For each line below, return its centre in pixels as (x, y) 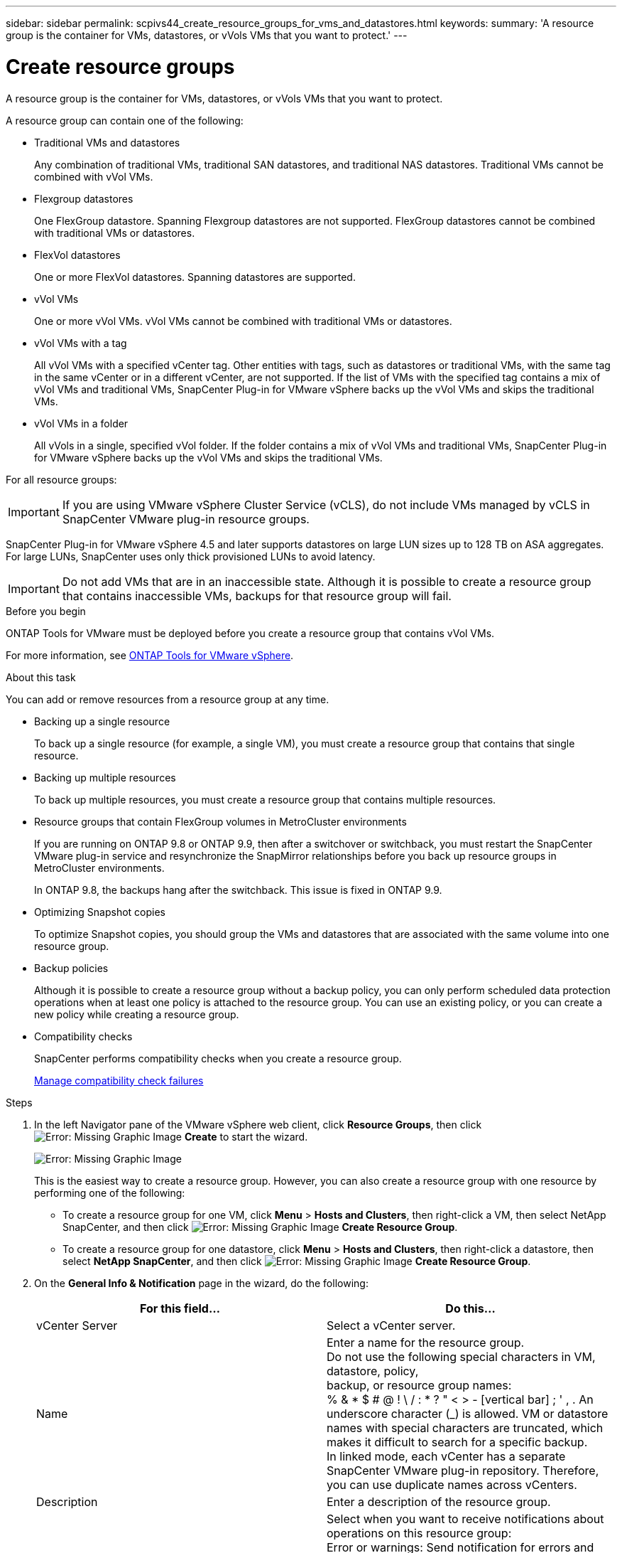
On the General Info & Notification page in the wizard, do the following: (201, 1283)
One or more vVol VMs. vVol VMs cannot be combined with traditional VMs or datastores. (243, 321)
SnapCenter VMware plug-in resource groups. (186, 519)
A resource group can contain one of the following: (125, 120)
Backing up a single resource (102, 721)
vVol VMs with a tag (81, 343)
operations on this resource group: (419, 1533)
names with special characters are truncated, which (465, 1427)
